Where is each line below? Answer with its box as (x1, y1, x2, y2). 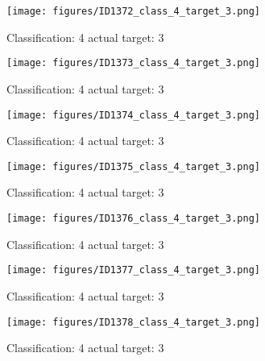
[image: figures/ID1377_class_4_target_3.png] (6, 264, 260, 276)
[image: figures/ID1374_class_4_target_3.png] (6, 109, 260, 121)
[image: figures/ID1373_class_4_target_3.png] (6, 57, 260, 69)
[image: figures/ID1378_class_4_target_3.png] (6, 316, 260, 328)
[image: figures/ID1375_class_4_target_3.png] (6, 160, 260, 172)
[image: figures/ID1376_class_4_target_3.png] (6, 213, 260, 224)
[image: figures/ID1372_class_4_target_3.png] (6, 6, 260, 17)
